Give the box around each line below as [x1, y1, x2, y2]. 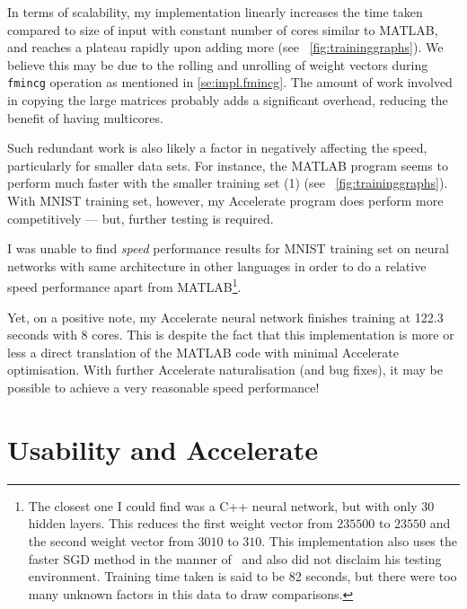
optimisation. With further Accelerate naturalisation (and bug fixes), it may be [7, 360, 443, 379]
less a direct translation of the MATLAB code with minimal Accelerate [7, 342, 399, 361]
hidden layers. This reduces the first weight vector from [28, 514, 333, 533]
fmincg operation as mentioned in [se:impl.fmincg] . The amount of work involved [7, 73, 453, 92]
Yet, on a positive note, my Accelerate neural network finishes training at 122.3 [7, 307, 444, 326]
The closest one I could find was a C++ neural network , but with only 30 [28, 496, 435, 515]
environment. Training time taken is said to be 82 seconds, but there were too [28, 567, 457, 586]
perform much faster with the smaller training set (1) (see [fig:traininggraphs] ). [7, 173, 448, 192]
